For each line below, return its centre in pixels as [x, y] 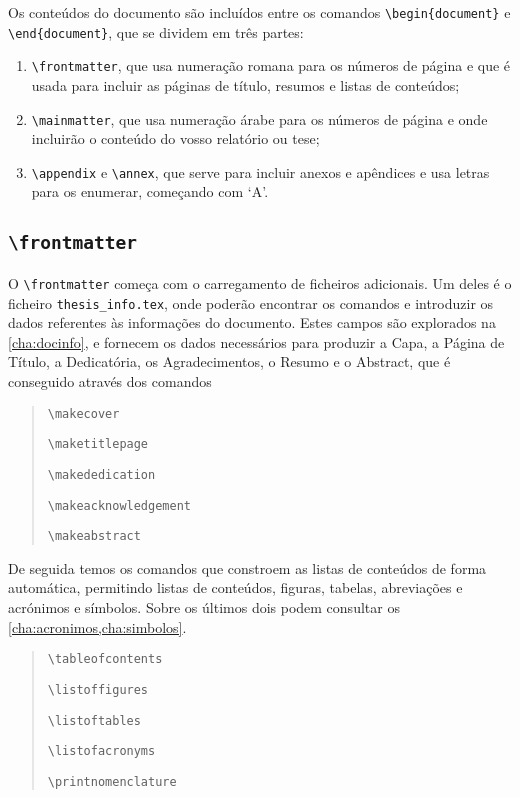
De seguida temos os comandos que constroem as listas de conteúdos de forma [247, 567]
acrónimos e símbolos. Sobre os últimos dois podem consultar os [204, 607]
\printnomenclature [112, 781]
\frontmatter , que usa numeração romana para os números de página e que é [271, 65]
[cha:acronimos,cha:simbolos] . [97, 626]
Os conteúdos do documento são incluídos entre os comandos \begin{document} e [259, 12]
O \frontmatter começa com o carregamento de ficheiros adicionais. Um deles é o [260, 282]
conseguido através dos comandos [110, 380]
